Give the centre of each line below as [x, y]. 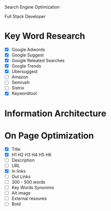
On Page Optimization [49, 135]
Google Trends [26, 66]
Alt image [21, 193]
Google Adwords [28, 49]
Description [23, 160]
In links [19, 171]
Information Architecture [55, 113]
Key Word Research [45, 36]
